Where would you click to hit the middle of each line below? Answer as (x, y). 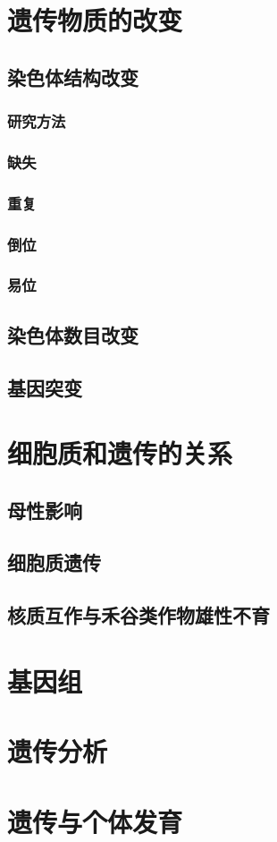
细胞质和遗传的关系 (120, 453)
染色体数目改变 (73, 334)
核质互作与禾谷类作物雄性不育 (138, 615)
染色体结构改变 (73, 77)
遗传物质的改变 (95, 20)
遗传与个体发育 (95, 821)
